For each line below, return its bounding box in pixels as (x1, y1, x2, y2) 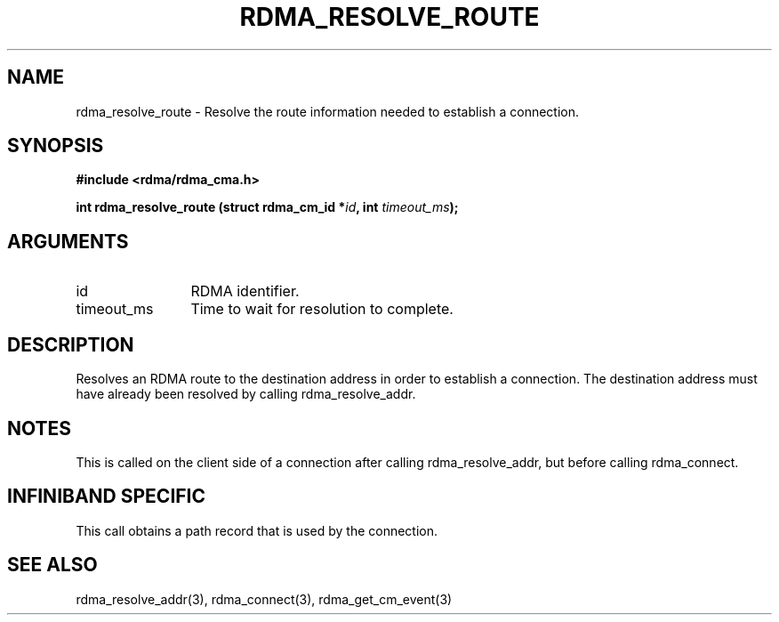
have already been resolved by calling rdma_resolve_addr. (76, 386, 416, 402)
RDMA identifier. (190, 282, 300, 301)
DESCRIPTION (7, 333, 134, 356)
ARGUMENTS (7, 230, 129, 253)
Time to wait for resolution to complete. (190, 300, 454, 319)
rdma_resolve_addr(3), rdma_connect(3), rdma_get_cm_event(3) (76, 591, 453, 607)
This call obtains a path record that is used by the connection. (76, 522, 438, 538)
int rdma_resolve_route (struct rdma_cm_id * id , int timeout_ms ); (76, 199, 459, 215)
